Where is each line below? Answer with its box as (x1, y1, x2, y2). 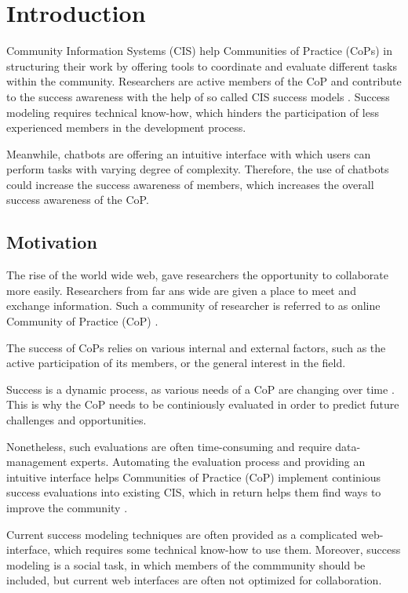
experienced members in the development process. (6, 119, 246, 136)
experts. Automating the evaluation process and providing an (71, 453, 366, 470)
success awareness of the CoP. (6, 191, 149, 208)
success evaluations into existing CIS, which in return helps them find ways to (6, 484, 381, 500)
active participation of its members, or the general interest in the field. (6, 355, 346, 371)
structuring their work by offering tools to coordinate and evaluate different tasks (6, 57, 397, 74)
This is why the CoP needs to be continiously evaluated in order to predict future (6, 396, 399, 413)
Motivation (6, 230, 97, 254)
